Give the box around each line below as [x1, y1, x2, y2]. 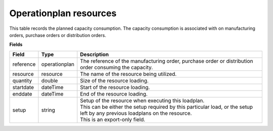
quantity [12, 77, 32, 84]
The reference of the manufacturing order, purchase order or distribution [80, 57, 253, 64]
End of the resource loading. [80, 90, 148, 97]
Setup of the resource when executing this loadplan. [80, 97, 205, 104]
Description [80, 51, 109, 58]
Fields [9, 41, 23, 48]
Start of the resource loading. [80, 83, 150, 91]
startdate [12, 83, 34, 91]
